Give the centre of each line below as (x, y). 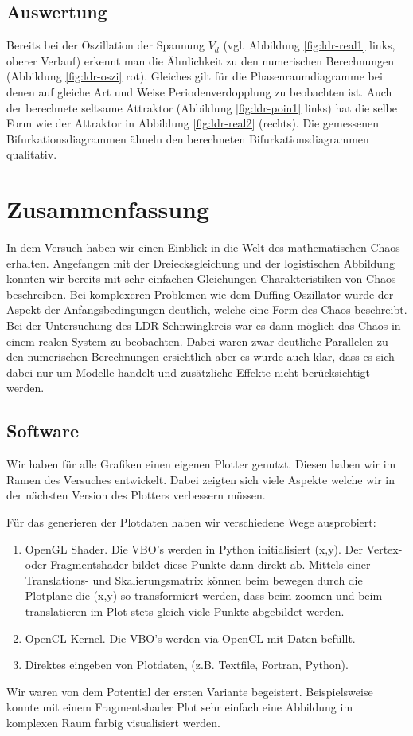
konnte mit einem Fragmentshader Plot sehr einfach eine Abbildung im (180, 707)
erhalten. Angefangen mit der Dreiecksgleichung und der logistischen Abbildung (201, 262)
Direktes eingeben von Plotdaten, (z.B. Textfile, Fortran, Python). (187, 665)
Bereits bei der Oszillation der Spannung (105, 45)
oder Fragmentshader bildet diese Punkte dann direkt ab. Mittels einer (198, 564)
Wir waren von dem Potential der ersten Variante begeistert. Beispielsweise (190, 691)
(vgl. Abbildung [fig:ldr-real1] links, (309, 45)
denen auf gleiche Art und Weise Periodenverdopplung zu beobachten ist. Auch (199, 91)
